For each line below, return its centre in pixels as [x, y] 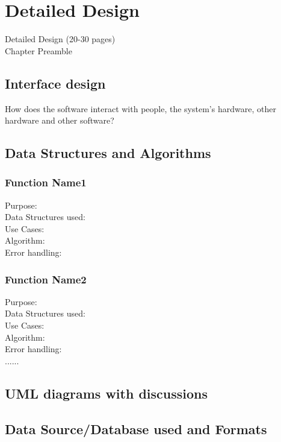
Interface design [55, 83]
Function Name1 [46, 182]
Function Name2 [46, 279]
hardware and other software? [60, 120]
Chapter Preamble [39, 50]
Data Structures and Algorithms [108, 153]
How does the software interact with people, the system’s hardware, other [140, 108]
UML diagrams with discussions [107, 393]
